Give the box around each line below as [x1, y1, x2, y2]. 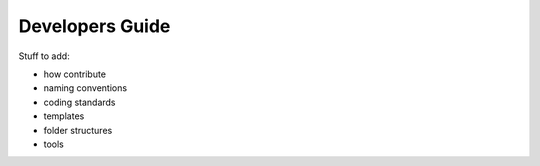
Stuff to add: [18, 50, 70, 62]
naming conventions [43, 82, 128, 94]
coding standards [43, 96, 116, 108]
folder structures [43, 124, 113, 136]
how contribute [43, 68, 107, 80]
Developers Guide [18, 15, 171, 37]
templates [43, 110, 85, 122]
